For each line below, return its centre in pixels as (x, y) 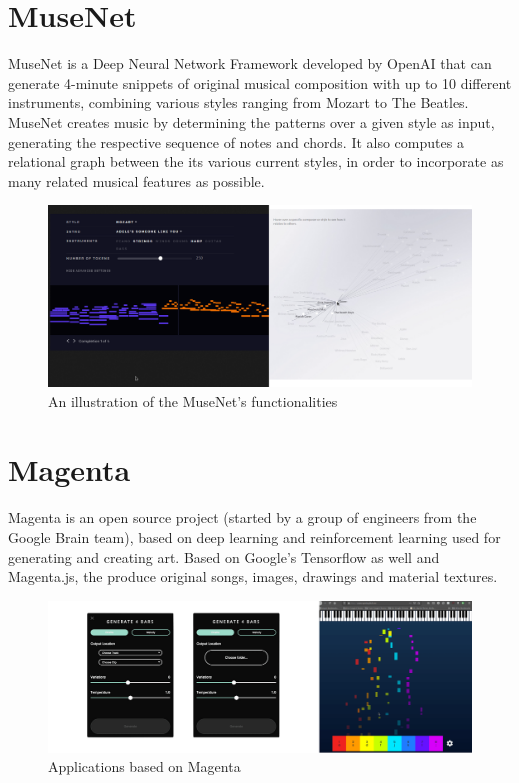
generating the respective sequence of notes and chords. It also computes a (236, 141)
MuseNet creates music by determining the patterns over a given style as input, (251, 121)
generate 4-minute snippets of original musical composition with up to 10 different (260, 82)
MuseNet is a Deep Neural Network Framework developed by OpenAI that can (250, 63)
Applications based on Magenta (144, 766)
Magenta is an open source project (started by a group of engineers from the (242, 517)
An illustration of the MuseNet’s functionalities (193, 400)
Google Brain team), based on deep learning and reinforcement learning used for (254, 536)
